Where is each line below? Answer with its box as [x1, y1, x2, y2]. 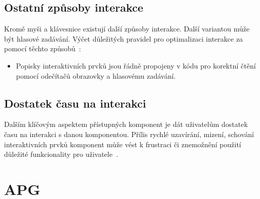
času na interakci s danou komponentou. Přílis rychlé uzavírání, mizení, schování [4, 128, 254, 139]
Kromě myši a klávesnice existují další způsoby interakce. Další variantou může [4, 23, 250, 34]
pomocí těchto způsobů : [4, 43, 81, 54]
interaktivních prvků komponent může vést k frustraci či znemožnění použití [4, 139, 241, 149]
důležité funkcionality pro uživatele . [4, 149, 118, 159]
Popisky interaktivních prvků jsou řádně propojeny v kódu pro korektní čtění [16, 60, 256, 71]
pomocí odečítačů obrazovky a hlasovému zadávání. [16, 70, 176, 81]
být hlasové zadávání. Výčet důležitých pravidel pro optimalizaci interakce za [4, 33, 243, 44]
